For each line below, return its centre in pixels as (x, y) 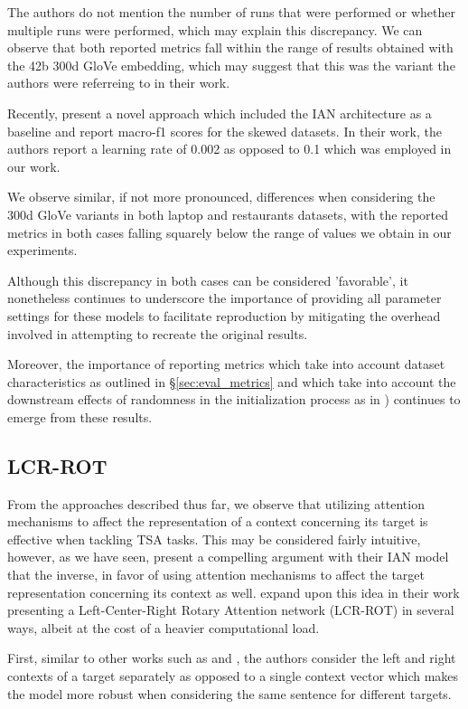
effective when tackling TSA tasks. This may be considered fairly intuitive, (214, 539)
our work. (34, 166)
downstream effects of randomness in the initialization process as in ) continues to (234, 399)
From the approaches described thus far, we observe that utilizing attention (216, 503)
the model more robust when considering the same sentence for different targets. (229, 693)
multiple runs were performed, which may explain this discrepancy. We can (215, 29)
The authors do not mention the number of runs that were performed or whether (231, 12)
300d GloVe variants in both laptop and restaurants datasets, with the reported (228, 214)
